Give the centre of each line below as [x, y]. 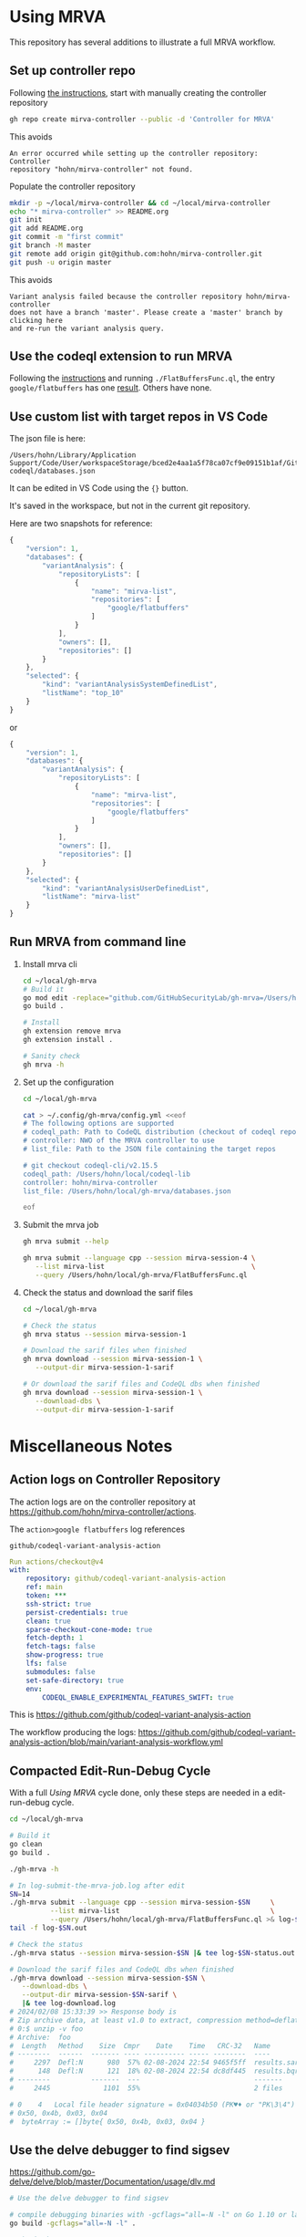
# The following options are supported [98, 1124]
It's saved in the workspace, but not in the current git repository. [130, 506]
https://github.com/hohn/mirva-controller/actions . [103, 1511]
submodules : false [61, 1671]
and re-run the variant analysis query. [87, 328]
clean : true [48, 1621]
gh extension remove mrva [71, 1031]
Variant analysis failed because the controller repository [126, 297]
